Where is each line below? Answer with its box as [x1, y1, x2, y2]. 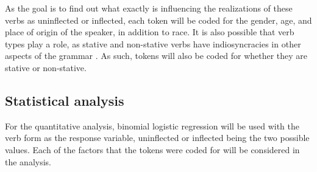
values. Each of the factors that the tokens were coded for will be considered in [5, 143, 300, 156]
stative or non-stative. [5, 61, 87, 74]
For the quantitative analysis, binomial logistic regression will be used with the [5, 119, 300, 132]
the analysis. [5, 155, 51, 168]
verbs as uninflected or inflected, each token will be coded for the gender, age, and [5, 13, 312, 26]
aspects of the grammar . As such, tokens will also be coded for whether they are [5, 49, 308, 62]
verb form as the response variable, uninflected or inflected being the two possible [5, 131, 310, 144]
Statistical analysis [5, 91, 124, 109]
